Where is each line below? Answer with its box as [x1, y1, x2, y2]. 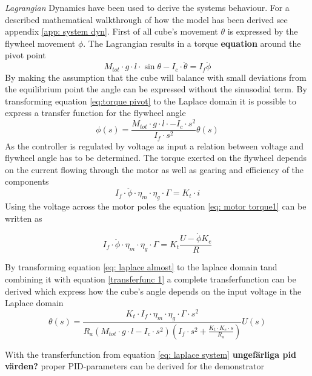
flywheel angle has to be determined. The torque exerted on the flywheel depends [5, 151, 307, 164]
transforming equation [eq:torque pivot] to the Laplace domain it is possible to [5, 94, 296, 107]
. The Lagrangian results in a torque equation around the [83, 36, 301, 49]
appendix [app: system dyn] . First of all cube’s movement [5, 25, 218, 38]
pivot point [5, 49, 46, 61]
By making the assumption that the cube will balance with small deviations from [5, 70, 307, 83]
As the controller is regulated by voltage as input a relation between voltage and [5, 139, 304, 152]
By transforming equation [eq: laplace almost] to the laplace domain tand [5, 261, 277, 273]
